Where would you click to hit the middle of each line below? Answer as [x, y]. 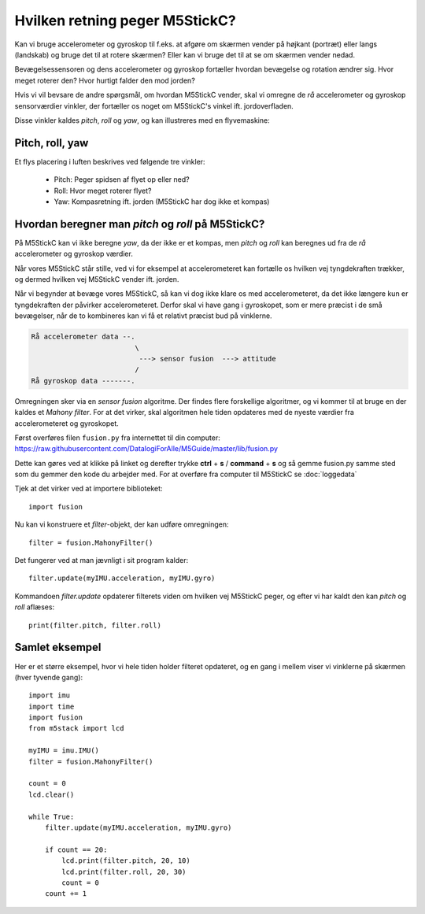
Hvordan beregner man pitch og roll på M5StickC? [140, 224]
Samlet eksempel [58, 648]
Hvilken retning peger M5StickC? [125, 20]
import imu [50, 696]
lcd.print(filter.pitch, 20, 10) [126, 861]
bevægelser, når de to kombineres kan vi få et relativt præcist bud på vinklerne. [143, 316]
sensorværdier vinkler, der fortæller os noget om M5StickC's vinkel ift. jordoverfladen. [154, 105]
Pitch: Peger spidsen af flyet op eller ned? [122, 179]
